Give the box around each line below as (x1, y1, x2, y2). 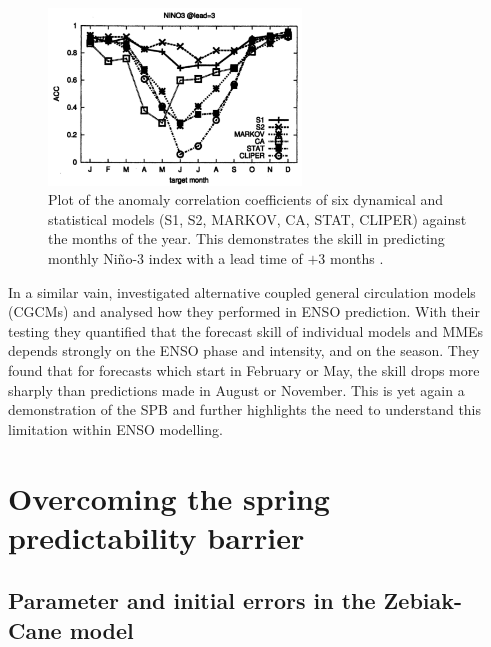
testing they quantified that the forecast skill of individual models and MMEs (8, 320, 484, 341)
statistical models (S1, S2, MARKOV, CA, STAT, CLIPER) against (48, 208, 467, 229)
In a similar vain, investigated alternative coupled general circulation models (8, 281, 476, 302)
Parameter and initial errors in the (8, 585, 376, 616)
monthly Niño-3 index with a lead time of (48, 248, 303, 269)
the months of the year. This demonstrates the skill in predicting (48, 228, 445, 249)
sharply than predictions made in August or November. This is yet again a (8, 379, 465, 400)
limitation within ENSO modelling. (8, 418, 223, 439)
